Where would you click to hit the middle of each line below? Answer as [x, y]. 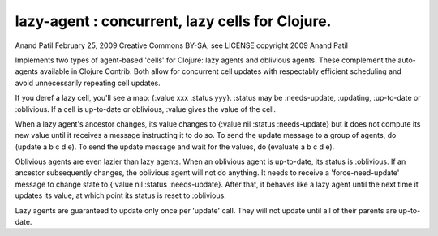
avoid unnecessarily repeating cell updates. [88, 83]
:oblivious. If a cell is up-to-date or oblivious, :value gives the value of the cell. [145, 109]
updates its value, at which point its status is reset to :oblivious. [120, 195]
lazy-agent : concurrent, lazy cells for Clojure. [173, 21]
